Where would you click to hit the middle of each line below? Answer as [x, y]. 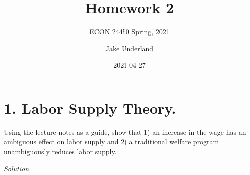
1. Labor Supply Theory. [90, 107]
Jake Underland [129, 48]
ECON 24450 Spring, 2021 [129, 32]
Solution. [18, 168]
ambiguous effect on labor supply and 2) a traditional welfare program [112, 141]
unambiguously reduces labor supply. [60, 151]
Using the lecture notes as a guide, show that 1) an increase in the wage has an [125, 131]
